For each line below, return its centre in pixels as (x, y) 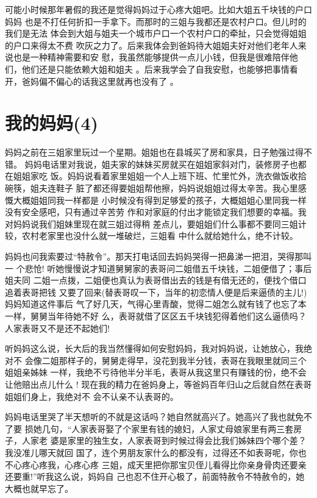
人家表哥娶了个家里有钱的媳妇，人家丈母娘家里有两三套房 (187, 428)
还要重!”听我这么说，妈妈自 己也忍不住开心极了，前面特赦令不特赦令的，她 (155, 476)
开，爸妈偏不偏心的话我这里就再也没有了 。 (92, 81)
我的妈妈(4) (52, 123)
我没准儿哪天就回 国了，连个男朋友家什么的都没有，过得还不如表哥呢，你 (151, 452)
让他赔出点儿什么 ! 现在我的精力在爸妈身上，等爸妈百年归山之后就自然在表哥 (158, 384)
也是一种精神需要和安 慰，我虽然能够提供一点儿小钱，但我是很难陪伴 (151, 57)
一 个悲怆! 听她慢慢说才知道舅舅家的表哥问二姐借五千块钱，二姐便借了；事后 (158, 268)
